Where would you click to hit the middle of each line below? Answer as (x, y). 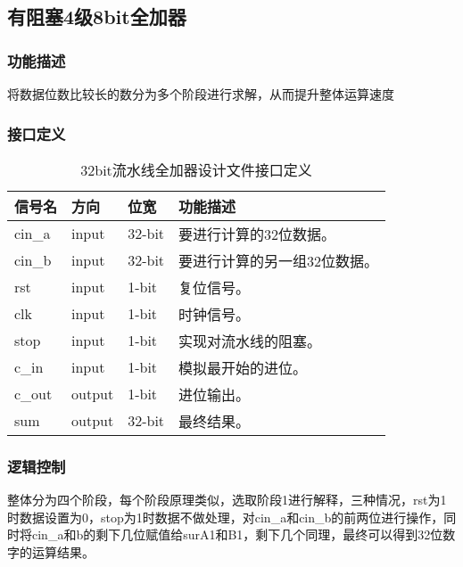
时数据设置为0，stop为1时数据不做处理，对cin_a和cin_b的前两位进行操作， (226, 517)
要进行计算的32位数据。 (257, 234)
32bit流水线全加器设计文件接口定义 (196, 169)
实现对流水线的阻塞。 (250, 341)
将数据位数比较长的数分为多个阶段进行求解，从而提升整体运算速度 (201, 94)
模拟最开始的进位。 (243, 367)
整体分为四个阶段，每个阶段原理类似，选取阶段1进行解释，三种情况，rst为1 (227, 500)
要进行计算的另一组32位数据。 (279, 260)
